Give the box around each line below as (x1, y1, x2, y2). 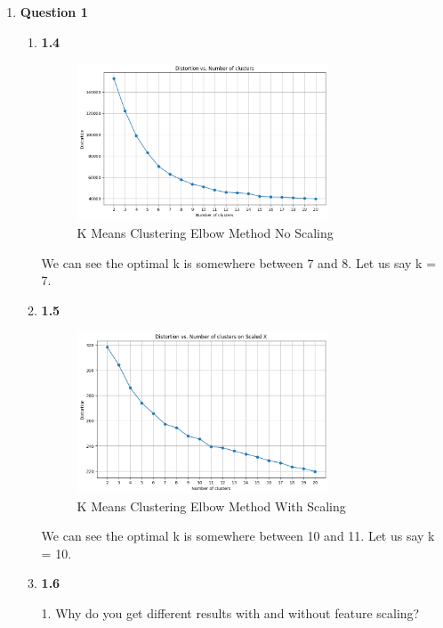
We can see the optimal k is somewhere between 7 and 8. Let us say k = (41, 253, 437, 272)
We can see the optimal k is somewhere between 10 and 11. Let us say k (41, 526, 435, 545)
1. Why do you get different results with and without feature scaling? (41, 604, 420, 623)
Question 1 (20, 3, 88, 20)
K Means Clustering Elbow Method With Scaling (77, 496, 346, 515)
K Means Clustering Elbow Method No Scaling (77, 224, 334, 242)
